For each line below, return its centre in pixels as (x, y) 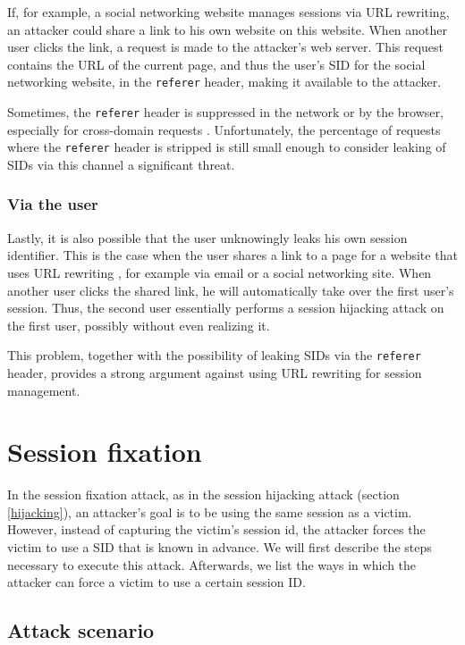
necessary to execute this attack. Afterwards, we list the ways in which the (212, 564)
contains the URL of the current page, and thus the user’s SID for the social (216, 64)
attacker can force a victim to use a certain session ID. (156, 582)
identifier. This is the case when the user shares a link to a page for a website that (232, 255)
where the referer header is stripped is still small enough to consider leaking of (227, 147)
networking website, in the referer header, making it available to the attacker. (224, 82)
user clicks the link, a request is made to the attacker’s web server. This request (226, 47)
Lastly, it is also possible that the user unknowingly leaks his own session (207, 237)
